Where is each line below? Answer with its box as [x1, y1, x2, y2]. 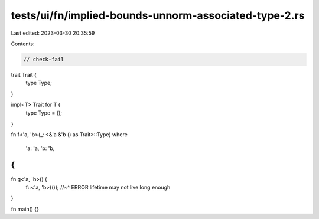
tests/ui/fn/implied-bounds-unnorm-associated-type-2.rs [11, 9, 305, 22]
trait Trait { [11, 71, 37, 78]
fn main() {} [11, 205, 40, 213]
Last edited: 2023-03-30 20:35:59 [11, 30, 95, 37]
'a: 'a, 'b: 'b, [25, 145, 55, 152]
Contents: [11, 40, 35, 47]
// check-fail [23, 56, 64, 63]
